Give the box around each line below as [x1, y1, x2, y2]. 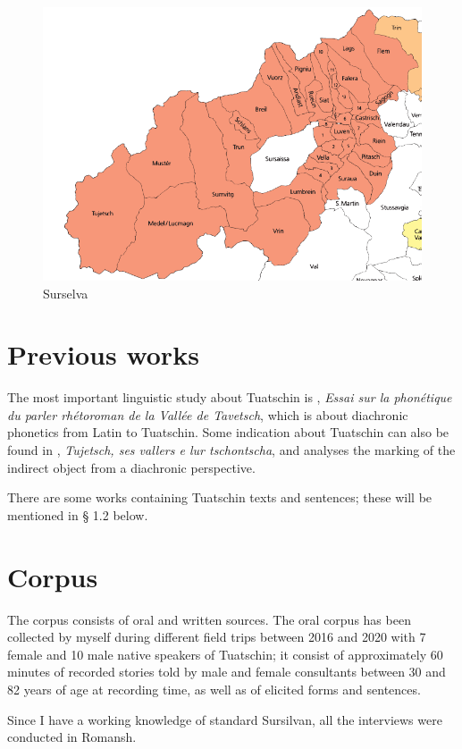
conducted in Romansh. [7, 728, 137, 746]
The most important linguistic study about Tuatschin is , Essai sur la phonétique [7, 388, 452, 407]
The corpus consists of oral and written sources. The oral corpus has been [7, 610, 411, 628]
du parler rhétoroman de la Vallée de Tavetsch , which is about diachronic [7, 405, 408, 424]
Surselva [43, 283, 88, 302]
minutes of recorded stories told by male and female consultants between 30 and [7, 662, 446, 681]
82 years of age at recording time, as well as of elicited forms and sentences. [7, 679, 421, 698]
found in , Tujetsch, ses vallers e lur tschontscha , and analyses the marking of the [7, 441, 456, 459]
